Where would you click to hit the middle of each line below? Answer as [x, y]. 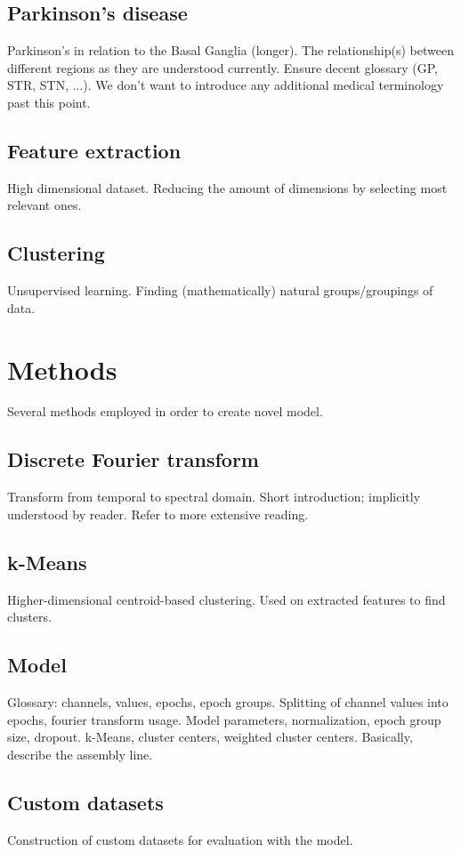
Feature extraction [94, 150]
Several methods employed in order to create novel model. [165, 411]
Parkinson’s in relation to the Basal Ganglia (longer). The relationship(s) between [230, 50]
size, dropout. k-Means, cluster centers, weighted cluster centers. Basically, [210, 737]
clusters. [29, 617]
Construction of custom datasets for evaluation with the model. [180, 839]
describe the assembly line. [80, 754]
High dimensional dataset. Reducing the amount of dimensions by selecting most [227, 187]
